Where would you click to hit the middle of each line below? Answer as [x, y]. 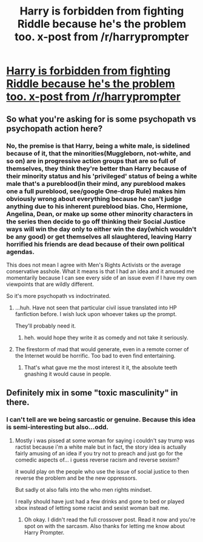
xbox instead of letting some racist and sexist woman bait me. [92, 507]
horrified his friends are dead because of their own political [95, 244]
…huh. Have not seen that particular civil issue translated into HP [96, 308]
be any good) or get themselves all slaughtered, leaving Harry [99, 236]
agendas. [21, 251]
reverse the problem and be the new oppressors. [76, 478]
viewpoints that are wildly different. [50, 284]
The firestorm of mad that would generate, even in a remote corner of [102, 349]
